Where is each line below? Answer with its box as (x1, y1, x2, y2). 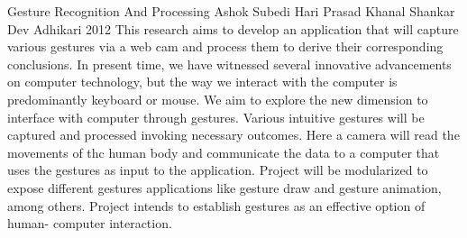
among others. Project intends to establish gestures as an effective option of (7, 196, 426, 215)
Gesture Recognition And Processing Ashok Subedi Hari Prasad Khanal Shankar (7, 2, 455, 20)
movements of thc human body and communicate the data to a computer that (7, 142, 440, 161)
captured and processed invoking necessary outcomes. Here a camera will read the (7, 125, 460, 144)
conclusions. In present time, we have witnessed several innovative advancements (7, 54, 452, 73)
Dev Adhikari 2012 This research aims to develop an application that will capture (7, 19, 459, 38)
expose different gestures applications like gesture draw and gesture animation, (7, 178, 442, 197)
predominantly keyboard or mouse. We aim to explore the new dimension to (7, 89, 428, 108)
